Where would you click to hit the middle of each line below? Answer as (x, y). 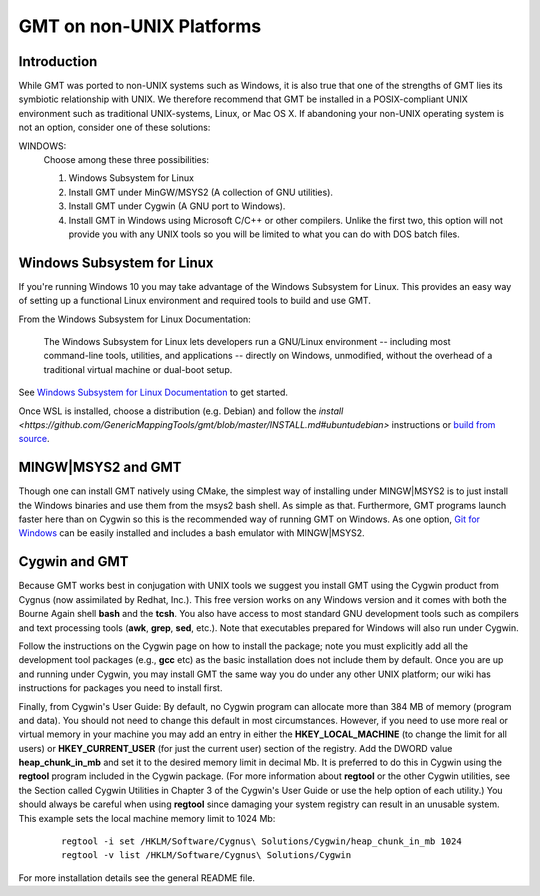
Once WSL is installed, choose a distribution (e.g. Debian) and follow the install (181, 411)
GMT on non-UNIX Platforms (140, 26)
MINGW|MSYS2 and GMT (100, 467)
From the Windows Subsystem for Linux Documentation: (135, 319)
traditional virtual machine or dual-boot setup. (138, 369)
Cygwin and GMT (73, 561)
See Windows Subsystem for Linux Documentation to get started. (153, 392)
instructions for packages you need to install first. (120, 688)
